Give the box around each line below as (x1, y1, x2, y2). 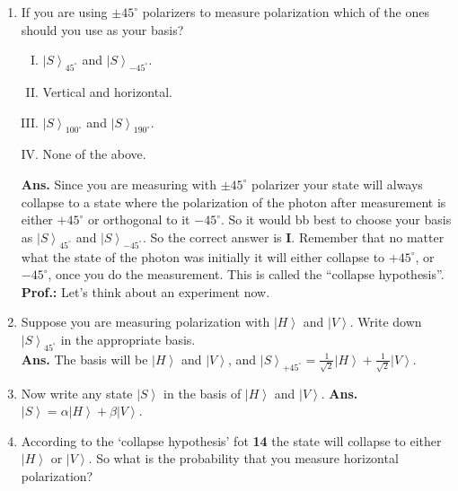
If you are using (21, 3, 108, 21)
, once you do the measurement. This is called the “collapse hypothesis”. (48, 265, 445, 284)
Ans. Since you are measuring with (21, 174, 216, 193)
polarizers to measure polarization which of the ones (142, 3, 429, 21)
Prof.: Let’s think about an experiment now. (21, 282, 270, 301)
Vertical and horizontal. (42, 82, 172, 101)
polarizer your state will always (251, 174, 423, 193)
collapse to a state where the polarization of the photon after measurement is (21, 192, 446, 211)
